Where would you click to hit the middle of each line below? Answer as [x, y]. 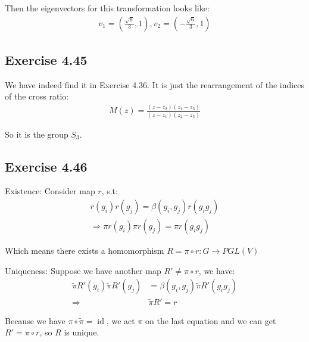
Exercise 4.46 [46, 166]
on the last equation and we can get [211, 320]
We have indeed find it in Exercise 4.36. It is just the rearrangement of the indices [155, 84]
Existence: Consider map [50, 191]
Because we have [35, 320]
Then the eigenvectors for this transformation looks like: [107, 8]
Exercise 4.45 [46, 60]
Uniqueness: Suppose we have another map [83, 270]
